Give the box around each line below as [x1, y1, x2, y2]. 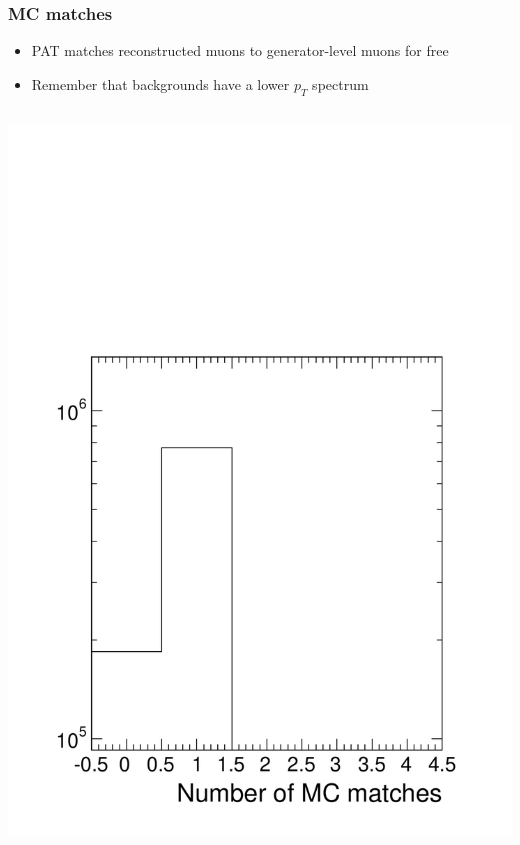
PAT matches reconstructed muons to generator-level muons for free [31, 40, 449, 61]
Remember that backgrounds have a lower [31, 73, 290, 94]
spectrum [312, 73, 369, 94]
